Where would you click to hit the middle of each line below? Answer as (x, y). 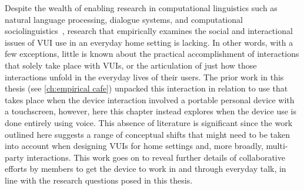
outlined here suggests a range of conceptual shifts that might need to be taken (148, 134)
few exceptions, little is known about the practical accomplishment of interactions (152, 54)
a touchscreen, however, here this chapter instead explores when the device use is (151, 111)
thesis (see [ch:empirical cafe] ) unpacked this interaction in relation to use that (146, 88)
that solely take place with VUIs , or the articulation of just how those (131, 65)
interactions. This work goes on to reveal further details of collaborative (156, 157)
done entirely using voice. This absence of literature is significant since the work (149, 122)
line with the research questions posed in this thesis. (99, 180)
